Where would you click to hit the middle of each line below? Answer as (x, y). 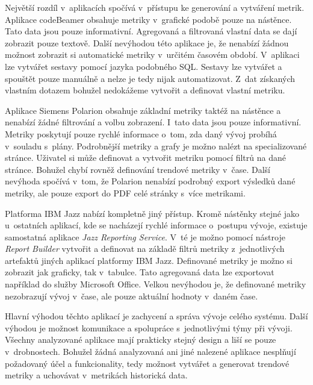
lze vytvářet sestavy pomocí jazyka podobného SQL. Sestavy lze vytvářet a (144, 66)
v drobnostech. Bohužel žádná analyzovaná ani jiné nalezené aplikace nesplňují (150, 352)
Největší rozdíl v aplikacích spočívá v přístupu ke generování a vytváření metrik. (155, 7)
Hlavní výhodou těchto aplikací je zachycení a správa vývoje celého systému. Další (156, 316)
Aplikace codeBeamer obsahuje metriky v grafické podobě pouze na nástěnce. (148, 19)
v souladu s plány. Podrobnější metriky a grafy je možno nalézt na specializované (156, 146)
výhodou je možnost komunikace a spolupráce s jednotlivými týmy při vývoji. (149, 327)
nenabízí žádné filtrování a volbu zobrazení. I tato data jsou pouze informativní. (153, 122)
